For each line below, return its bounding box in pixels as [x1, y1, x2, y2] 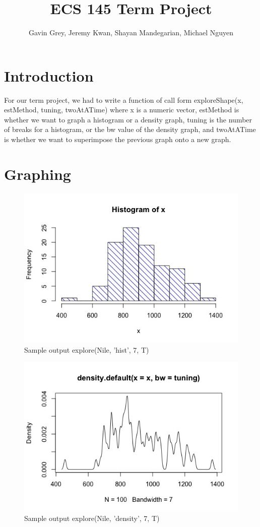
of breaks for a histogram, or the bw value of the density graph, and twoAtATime [4, 124, 256, 135]
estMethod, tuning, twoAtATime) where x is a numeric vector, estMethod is [4, 104, 239, 115]
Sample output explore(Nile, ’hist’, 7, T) [24, 344, 149, 355]
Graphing [4, 163, 71, 184]
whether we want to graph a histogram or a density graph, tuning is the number [4, 114, 252, 124]
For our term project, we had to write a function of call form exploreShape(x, [4, 94, 243, 105]
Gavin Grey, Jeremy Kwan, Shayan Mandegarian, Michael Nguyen [28, 27, 234, 38]
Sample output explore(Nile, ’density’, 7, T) [24, 513, 160, 523]
